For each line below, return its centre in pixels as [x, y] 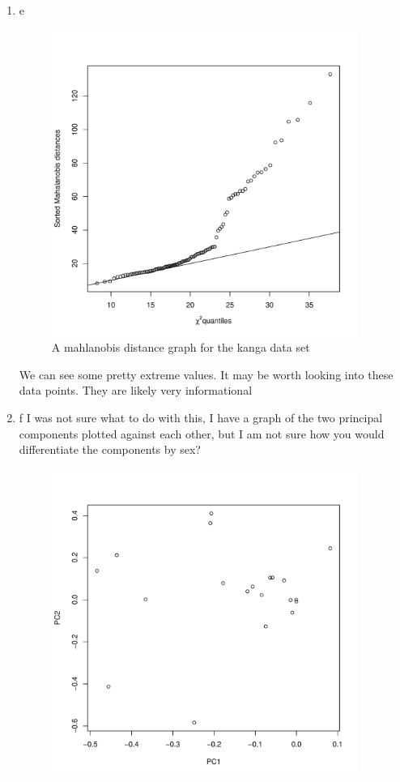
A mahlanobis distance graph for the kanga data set [181, 347]
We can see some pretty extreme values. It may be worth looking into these [206, 374]
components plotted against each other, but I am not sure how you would [202, 433]
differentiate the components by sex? [110, 449]
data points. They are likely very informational [136, 390]
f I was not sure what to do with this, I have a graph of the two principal [201, 417]
